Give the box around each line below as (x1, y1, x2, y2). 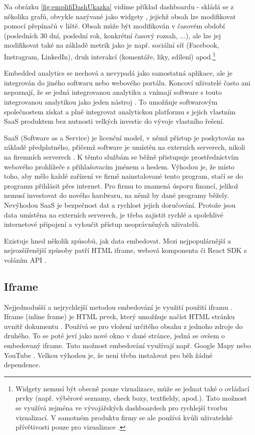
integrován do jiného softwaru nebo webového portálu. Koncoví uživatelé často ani (4, 77, 251, 87)
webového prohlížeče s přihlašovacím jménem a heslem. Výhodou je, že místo (4, 161, 235, 171)
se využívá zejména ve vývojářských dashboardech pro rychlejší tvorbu (15, 403, 228, 413)
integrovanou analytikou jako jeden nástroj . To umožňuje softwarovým (4, 97, 218, 107)
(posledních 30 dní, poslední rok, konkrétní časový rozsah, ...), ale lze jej (4, 30, 221, 40)
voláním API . (4, 254, 47, 265)
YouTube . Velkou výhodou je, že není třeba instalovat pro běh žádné (4, 350, 213, 360)
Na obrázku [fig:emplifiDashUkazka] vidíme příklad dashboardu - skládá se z (4, 1, 234, 11)
